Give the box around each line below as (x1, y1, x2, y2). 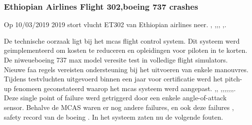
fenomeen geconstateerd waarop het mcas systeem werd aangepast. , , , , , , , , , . (14, 83, 236, 93)
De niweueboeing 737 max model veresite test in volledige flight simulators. (4, 55, 228, 64)
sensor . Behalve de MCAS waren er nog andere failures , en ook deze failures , (4, 102, 234, 112)
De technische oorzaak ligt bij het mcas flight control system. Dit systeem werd (4, 35, 240, 46)
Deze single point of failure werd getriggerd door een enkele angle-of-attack (4, 93, 227, 103)
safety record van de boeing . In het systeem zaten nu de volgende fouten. (4, 111, 223, 122)
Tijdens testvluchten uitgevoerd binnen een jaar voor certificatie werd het (4, 74, 223, 84)
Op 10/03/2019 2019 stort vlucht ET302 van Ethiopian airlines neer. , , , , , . (4, 19, 227, 30)
